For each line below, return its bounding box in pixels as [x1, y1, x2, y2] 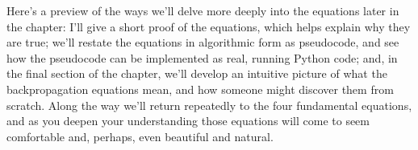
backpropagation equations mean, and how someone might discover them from [6, 80, 394, 97]
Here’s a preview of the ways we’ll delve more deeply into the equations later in [6, 2, 399, 18]
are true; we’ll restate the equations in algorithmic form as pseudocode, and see [6, 34, 399, 51]
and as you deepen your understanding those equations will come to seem [6, 112, 370, 129]
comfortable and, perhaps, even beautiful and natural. [6, 128, 274, 144]
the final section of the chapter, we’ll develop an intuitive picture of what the [6, 65, 387, 82]
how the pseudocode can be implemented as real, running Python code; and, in [6, 49, 398, 66]
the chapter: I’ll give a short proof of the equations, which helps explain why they [6, 18, 411, 34]
